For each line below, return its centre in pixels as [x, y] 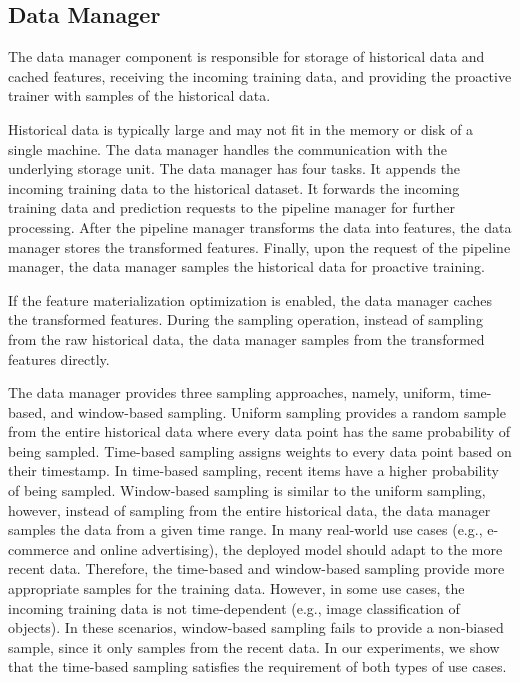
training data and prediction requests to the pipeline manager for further [231, 207]
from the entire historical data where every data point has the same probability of [259, 431]
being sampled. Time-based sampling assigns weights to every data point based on [260, 450]
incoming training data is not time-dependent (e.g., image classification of [234, 607]
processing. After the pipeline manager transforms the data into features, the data [260, 226]
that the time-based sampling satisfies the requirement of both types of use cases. [257, 666]
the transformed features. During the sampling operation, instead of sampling [245, 319]
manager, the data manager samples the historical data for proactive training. [246, 266]
